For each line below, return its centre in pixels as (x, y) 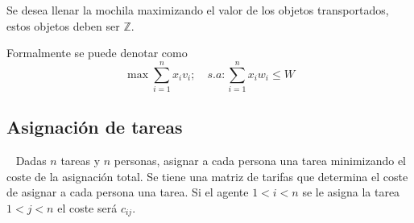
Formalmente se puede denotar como (97, 53)
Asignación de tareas (95, 127)
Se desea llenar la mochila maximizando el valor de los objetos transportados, (198, 10)
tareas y (81, 161)
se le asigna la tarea (351, 192)
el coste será (87, 207)
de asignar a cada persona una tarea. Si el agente (128, 192)
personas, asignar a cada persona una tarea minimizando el (260, 161)
